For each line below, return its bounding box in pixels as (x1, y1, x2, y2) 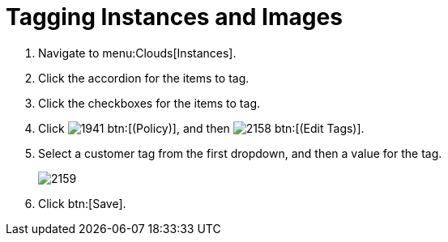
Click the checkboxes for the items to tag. (38, 96, 260, 110)
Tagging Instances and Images (6, 3, 343, 31)
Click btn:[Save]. (38, 196, 126, 210)
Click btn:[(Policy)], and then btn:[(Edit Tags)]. (38, 121, 365, 135)
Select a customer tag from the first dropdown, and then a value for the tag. (38, 146, 442, 160)
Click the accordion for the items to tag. (38, 70, 250, 85)
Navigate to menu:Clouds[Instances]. (38, 45, 237, 60)
